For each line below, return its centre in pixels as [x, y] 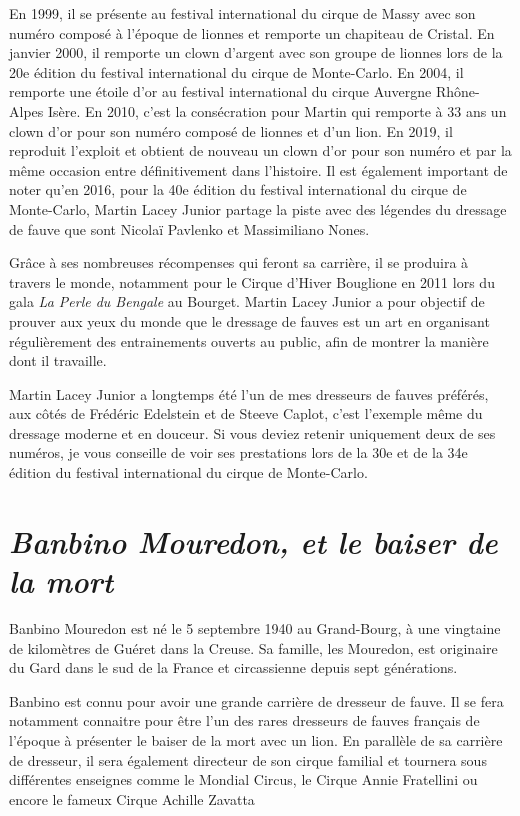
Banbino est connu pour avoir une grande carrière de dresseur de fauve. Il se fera [256, 700]
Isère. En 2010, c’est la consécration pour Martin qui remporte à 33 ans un [277, 110]
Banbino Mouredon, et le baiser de [253, 541]
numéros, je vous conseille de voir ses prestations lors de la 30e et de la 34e [238, 452]
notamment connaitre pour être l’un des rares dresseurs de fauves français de [244, 720]
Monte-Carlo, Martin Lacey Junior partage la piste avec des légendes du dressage [258, 208]
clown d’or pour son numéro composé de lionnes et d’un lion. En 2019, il [231, 130]
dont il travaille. [58, 360]
